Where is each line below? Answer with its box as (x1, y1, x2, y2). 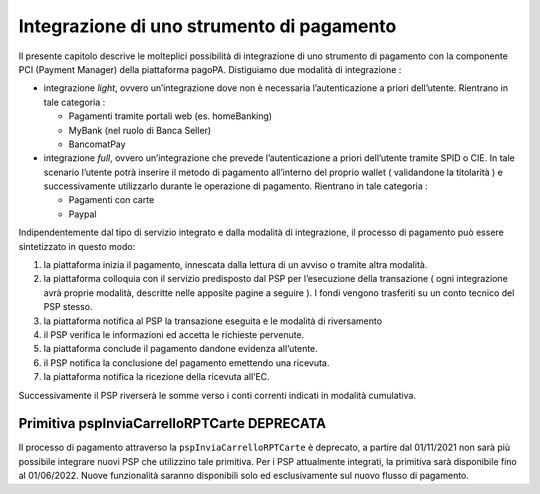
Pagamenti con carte (68, 194, 155, 206)
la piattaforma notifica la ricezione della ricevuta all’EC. (43, 371, 270, 383)
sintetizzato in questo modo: (18, 240, 136, 252)
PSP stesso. (43, 301, 94, 313)
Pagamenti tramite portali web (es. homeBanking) (68, 110, 273, 122)
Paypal (68, 208, 97, 220)
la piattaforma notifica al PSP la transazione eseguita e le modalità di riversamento (43, 315, 383, 327)
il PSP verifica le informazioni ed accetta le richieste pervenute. (43, 328, 305, 340)
